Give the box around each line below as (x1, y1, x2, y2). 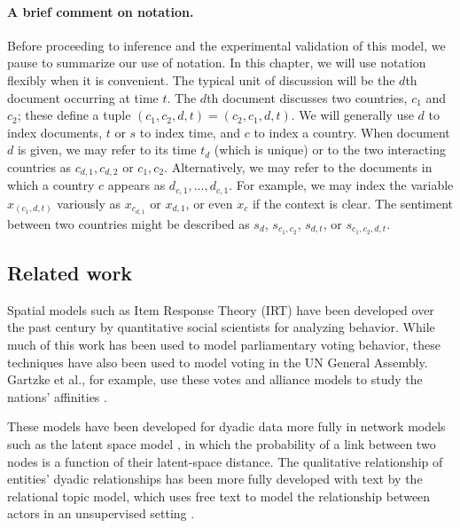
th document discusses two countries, (207, 88, 408, 106)
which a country (7, 176, 95, 194)
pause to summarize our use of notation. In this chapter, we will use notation (7, 53, 426, 72)
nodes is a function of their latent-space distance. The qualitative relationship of (7, 452, 443, 470)
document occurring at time (7, 88, 159, 106)
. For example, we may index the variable (229, 176, 454, 194)
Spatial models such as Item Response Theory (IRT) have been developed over (7, 300, 434, 319)
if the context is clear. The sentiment (252, 193, 453, 212)
